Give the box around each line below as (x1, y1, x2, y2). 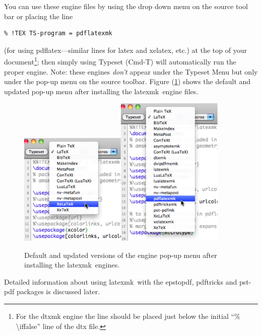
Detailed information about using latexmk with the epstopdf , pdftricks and (4, 276, 237, 287)
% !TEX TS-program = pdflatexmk (4, 30, 112, 37)
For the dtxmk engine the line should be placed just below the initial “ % (16, 310, 240, 321)
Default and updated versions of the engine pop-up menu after (24, 249, 217, 260)
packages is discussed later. (16, 286, 100, 297)
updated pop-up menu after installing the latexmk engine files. (4, 86, 199, 96)
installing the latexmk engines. (24, 259, 120, 270)
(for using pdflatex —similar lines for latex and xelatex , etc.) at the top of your (4, 44, 247, 55)
